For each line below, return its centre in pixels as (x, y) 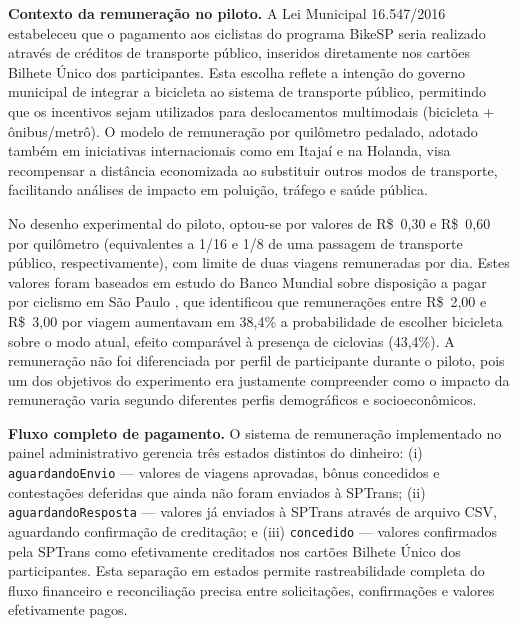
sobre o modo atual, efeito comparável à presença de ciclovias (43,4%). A (231, 340)
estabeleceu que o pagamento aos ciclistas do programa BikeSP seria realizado (247, 32)
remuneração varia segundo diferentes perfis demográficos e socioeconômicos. (242, 399)
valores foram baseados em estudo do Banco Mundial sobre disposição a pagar (247, 281)
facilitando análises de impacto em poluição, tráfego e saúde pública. (218, 189)
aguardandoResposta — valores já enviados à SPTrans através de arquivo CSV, (252, 511)
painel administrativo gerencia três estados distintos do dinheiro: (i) (215, 452)
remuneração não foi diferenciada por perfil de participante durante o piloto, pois (256, 360)
